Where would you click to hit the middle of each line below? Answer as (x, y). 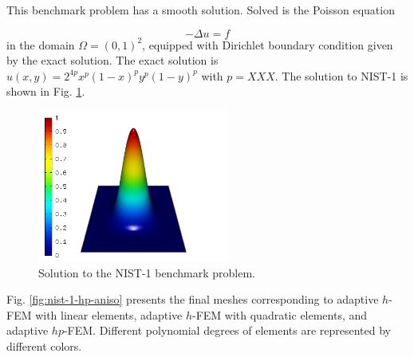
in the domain (41, 44)
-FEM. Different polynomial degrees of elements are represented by (227, 330)
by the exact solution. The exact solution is (112, 60)
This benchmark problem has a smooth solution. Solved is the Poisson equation (201, 10)
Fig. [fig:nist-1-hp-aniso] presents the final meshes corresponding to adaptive (193, 299)
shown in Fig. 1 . (46, 91)
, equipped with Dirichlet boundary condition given (268, 44)
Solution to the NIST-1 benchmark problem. (147, 272)
